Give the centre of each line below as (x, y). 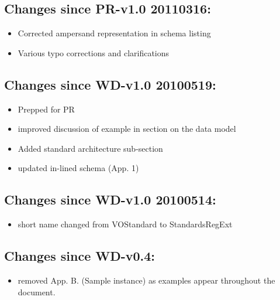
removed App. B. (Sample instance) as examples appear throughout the (146, 280)
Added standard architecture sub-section (90, 148)
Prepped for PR (46, 109)
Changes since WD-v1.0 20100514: (110, 200)
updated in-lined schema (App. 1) (78, 168)
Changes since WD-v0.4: (80, 256)
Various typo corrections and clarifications (94, 52)
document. (37, 292)
